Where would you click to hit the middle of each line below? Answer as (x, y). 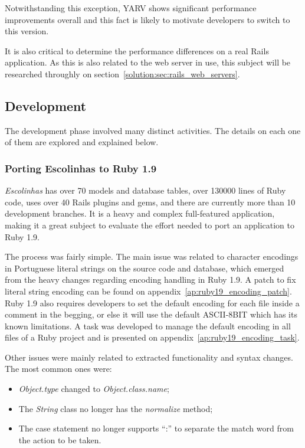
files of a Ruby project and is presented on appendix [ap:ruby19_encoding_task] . (152, 337)
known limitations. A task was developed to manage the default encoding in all (148, 326)
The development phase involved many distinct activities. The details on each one (153, 130)
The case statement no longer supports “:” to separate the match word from (156, 428)
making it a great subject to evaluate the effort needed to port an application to (150, 225)
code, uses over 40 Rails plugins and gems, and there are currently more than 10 (150, 202)
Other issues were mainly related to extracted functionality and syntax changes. (149, 357)
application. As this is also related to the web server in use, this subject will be (148, 62)
